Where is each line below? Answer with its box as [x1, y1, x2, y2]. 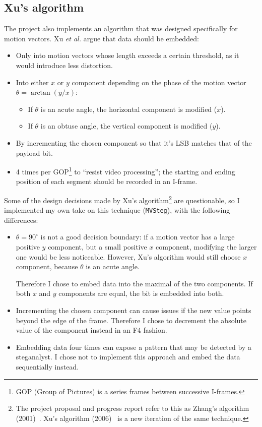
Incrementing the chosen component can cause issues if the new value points [16, 305, 251, 316]
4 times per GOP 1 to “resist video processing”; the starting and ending [16, 165, 235, 176]
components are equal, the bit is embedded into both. [58, 288, 224, 298]
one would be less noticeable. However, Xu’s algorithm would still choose [16, 251, 241, 262]
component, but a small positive [48, 241, 147, 252]
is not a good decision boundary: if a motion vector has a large [40, 231, 235, 242]
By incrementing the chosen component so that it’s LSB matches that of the [16, 137, 252, 148]
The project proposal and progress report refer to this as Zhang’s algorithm [16, 403, 249, 413]
